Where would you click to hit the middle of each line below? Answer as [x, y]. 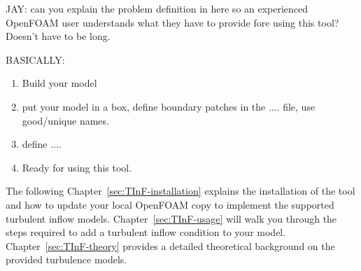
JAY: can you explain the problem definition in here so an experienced [157, 8]
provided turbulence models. [66, 259]
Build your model [59, 83]
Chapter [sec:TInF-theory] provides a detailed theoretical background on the [170, 245]
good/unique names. [65, 120]
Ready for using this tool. [77, 167]
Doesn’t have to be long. [58, 36]
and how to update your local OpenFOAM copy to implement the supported [170, 204]
